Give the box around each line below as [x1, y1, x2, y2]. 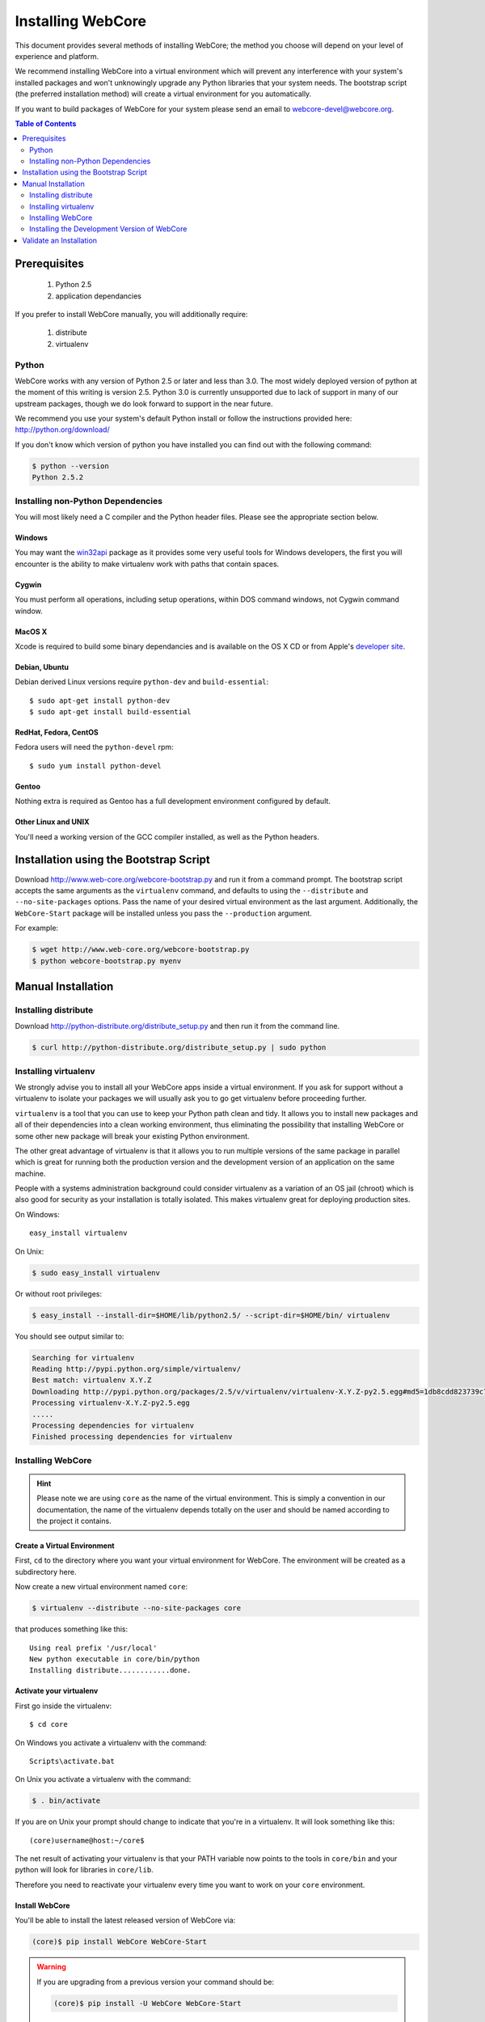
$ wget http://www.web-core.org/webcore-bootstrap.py [32, 945, 250, 954]
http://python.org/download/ [15, 425, 110, 434]
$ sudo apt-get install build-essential [29, 708, 192, 717]
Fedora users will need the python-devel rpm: [15, 742, 174, 752]
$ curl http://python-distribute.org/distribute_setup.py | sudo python [32, 1043, 327, 1052]
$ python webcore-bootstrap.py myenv [32, 956, 182, 966]
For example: [15, 923, 59, 933]
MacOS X [15, 627, 48, 637]
